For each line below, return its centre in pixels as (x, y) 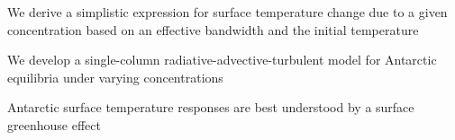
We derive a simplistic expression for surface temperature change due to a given (227, 12)
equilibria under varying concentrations (115, 77)
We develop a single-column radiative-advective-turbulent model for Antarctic (222, 60)
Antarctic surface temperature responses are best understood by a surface (211, 107)
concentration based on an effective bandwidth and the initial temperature (213, 29)
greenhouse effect (54, 124)
